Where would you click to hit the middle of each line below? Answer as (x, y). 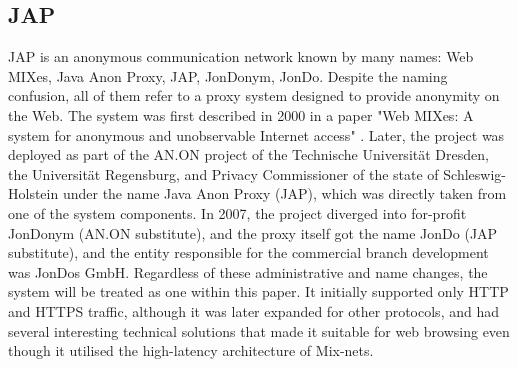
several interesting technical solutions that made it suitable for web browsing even (259, 330)
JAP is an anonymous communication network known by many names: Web (241, 56)
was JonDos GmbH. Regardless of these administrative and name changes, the (248, 271)
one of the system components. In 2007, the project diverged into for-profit (237, 212)
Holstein (33, 193)
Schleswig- (474, 173)
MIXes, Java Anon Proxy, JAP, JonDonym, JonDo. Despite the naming (228, 75)
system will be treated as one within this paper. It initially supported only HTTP (258, 291)
